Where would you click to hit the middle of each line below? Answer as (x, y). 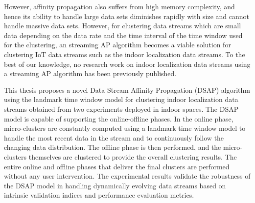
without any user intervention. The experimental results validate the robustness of (127, 176)
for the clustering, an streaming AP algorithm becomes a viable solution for (117, 45)
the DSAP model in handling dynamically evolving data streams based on (115, 185)
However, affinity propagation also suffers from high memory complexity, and (119, 6)
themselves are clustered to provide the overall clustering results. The (133, 156)
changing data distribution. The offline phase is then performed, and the (113, 147)
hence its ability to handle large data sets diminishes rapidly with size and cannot (127, 16)
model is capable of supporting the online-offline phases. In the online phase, (119, 118)
